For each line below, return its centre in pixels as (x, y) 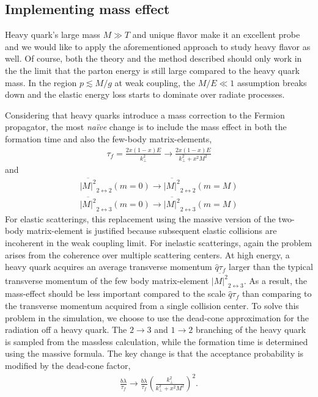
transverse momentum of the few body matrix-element (107, 280)
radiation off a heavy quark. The (66, 330)
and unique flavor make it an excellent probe (216, 35)
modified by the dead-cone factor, (68, 365)
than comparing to (277, 293)
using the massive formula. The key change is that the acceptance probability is (154, 353)
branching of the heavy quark (251, 330)
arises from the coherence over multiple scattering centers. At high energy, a (147, 254)
